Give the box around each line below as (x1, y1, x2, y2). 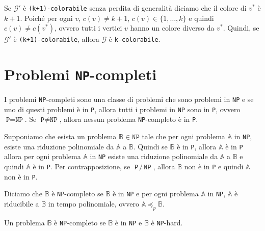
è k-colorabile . (109, 34, 161, 44)
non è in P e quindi (184, 161, 244, 172)
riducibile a (4, 198, 39, 209)
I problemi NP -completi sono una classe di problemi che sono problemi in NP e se (4, 94, 254, 105)
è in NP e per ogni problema (112, 188, 199, 199)
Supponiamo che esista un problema (4, 131, 117, 142)
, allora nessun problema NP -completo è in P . (59, 114, 198, 124)
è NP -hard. (151, 217, 183, 227)
